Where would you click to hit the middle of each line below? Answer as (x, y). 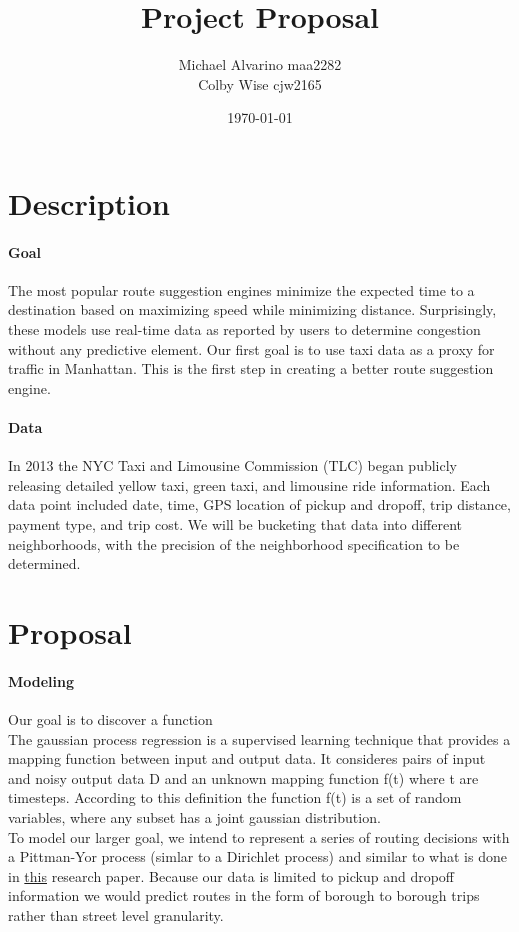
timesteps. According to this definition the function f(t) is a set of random (235, 797)
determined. (44, 563)
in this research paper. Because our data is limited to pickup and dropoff (231, 875)
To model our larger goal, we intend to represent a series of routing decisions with (259, 836)
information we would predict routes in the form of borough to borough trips (244, 895)
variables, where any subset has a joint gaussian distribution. (194, 816)
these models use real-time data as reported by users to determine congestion (244, 329)
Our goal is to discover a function (110, 718)
